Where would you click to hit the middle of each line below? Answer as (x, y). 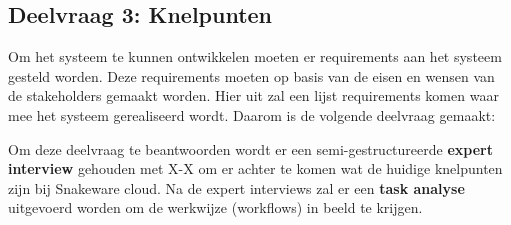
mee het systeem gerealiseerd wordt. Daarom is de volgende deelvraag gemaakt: (252, 114)
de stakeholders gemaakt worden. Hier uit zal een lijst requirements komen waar (253, 95)
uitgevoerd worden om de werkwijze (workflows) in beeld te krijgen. (215, 207)
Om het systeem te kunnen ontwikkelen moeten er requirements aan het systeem (255, 56)
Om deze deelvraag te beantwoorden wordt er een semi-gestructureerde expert (250, 148)
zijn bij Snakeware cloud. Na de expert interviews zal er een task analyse (236, 187)
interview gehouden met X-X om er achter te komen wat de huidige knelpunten (255, 168)
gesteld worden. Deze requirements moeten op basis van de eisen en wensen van (251, 75)
